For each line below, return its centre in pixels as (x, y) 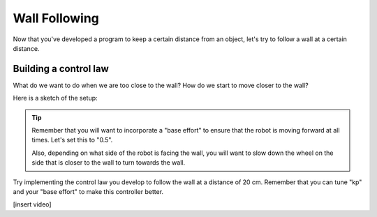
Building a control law (61, 69)
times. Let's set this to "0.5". (72, 140)
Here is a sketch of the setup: (55, 98)
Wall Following (56, 18)
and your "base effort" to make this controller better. (88, 191)
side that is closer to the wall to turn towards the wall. (108, 163)
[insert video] (32, 204)
